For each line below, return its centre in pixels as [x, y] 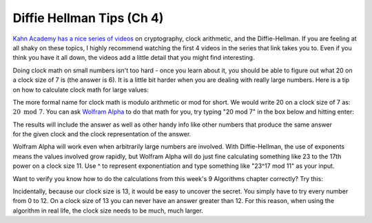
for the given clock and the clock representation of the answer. [102, 134]
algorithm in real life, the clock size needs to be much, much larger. [108, 211]
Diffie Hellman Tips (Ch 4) [88, 18]
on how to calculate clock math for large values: [81, 89]
